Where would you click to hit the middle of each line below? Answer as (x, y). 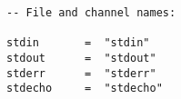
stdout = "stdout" (81, 58)
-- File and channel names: (91, 13)
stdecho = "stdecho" (85, 89)
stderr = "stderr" (81, 73)
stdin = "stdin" (78, 43)
